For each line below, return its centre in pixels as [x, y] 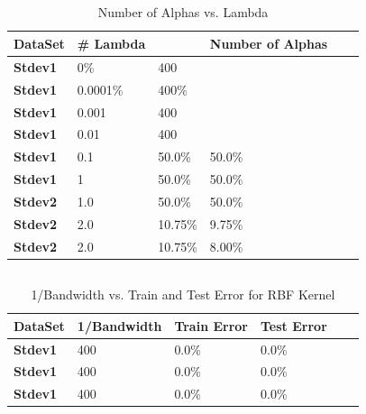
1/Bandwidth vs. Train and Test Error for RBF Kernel [183, 294]
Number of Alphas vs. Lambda [183, 12]
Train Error [211, 325]
